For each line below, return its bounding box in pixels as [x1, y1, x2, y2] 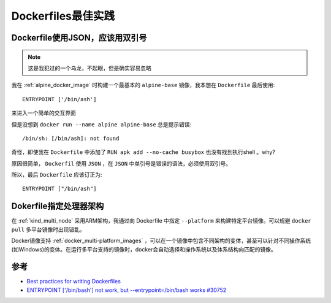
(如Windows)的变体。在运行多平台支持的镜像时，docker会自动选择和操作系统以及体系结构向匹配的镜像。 [11, 245, 276, 253]
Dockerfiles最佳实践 [11, 9, 115, 23]
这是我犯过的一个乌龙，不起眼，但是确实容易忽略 [28, 64, 151, 72]
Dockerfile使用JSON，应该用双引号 [11, 33, 147, 43]
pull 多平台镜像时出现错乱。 [11, 226, 85, 233]
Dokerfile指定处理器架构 [11, 201, 104, 212]
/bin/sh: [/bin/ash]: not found [22, 135, 120, 142]
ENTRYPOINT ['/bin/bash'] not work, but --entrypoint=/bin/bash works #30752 [26, 286, 227, 294]
